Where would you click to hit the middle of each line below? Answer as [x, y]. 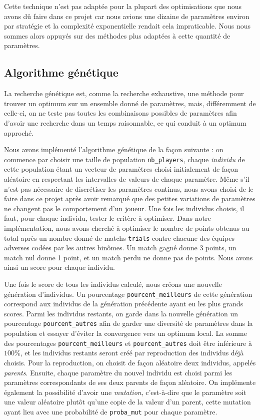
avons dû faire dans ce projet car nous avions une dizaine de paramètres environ [127, 16]
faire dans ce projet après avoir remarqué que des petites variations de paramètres [130, 198]
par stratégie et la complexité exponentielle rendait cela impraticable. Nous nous [127, 26]
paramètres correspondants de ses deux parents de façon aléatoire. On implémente [130, 382]
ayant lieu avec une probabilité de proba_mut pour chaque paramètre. [111, 411]
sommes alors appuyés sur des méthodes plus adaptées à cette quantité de [117, 35]
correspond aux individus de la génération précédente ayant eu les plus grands [124, 304]
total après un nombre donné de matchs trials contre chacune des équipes [119, 238]
